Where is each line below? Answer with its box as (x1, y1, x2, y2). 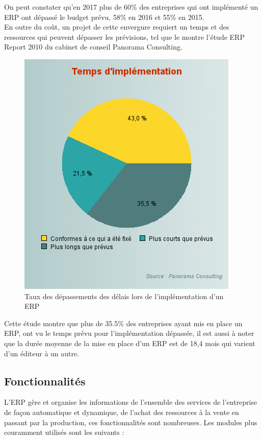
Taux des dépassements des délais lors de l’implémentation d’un (24, 290, 224, 301)
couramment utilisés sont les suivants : (4, 427, 124, 437)
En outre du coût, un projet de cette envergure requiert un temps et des (4, 21, 229, 32)
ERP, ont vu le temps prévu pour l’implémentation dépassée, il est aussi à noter (4, 328, 254, 338)
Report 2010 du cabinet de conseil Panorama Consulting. (4, 41, 182, 52)
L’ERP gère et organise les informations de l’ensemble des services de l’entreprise (4, 397, 257, 407)
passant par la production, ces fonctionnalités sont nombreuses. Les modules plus (4, 417, 257, 427)
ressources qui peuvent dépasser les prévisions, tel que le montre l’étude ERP (4, 31, 245, 42)
